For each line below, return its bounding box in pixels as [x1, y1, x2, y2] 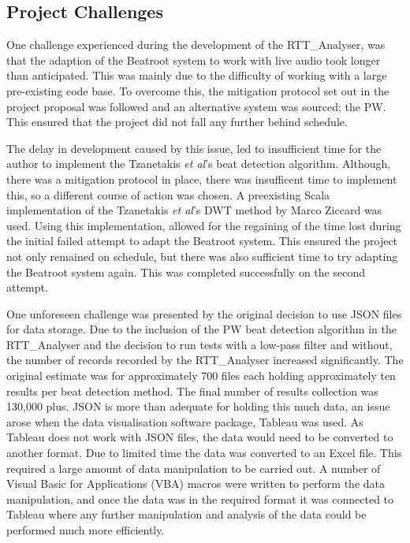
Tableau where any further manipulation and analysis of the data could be [6, 506, 367, 523]
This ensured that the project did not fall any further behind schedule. [6, 113, 348, 130]
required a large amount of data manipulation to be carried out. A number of [6, 459, 381, 476]
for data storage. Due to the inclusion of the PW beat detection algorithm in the [6, 321, 397, 337]
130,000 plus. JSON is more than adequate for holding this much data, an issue [6, 398, 390, 415]
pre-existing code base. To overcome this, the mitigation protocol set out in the [6, 82, 389, 99]
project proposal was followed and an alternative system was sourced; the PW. [6, 98, 386, 114]
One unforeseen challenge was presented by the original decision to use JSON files [6, 305, 402, 322]
